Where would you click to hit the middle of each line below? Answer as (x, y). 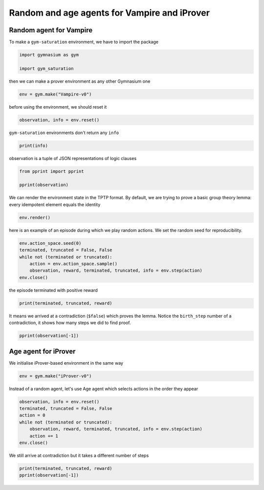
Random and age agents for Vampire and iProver (110, 13)
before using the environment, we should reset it (58, 107)
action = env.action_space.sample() (73, 264)
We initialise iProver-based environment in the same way (66, 363)
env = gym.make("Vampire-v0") (55, 94)
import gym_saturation (46, 68)
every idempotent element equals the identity (55, 204)
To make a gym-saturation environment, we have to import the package (84, 42)
